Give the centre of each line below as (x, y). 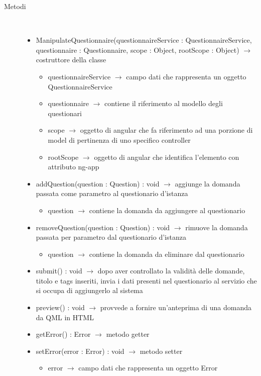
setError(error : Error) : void (80, 351)
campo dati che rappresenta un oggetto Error (148, 368)
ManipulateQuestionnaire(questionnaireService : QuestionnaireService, (144, 40)
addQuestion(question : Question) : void (98, 183)
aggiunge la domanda (208, 183)
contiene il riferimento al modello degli (164, 103)
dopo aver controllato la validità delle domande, (171, 271)
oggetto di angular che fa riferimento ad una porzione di (166, 130)
